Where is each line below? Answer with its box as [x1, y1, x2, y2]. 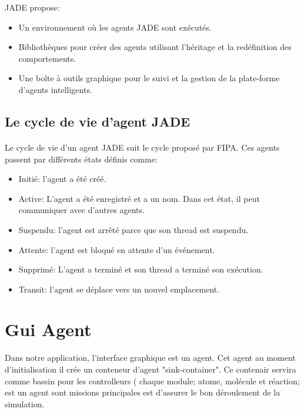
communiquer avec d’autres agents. [18, 204, 145, 216]
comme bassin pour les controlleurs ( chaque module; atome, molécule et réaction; [5, 374, 300, 387]
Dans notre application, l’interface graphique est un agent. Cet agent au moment [5, 351, 296, 364]
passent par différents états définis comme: [5, 152, 158, 165]
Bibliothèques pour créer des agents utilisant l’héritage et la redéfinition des [18, 41, 292, 53]
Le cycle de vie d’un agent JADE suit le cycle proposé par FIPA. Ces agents [5, 141, 280, 153]
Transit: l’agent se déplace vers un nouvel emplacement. [18, 283, 220, 295]
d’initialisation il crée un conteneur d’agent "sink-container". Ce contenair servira [5, 363, 296, 375]
